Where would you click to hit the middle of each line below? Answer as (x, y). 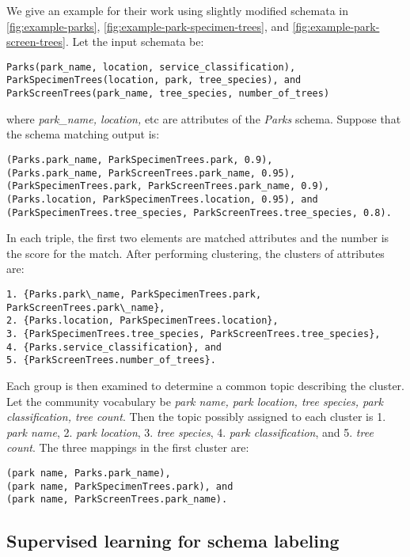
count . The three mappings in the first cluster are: (128, 447)
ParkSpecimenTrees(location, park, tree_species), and (154, 80)
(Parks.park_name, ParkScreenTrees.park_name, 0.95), (151, 173)
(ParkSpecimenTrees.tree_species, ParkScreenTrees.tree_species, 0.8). (199, 212)
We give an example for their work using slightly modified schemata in (178, 10)
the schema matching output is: (83, 134)
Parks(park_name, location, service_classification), (151, 67)
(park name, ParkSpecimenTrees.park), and (120, 486)
